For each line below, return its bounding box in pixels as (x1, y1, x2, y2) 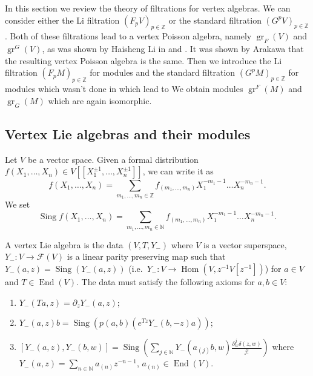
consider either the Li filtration (5, 13, 120, 26)
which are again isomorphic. (48, 94, 152, 107)
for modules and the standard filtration (90, 66, 236, 79)
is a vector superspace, (203, 238, 287, 251)
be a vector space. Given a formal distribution (27, 153, 199, 165)
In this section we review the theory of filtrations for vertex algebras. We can (5, 2, 291, 14)
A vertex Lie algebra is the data (5, 238, 124, 251)
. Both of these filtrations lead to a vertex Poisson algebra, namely (5, 30, 252, 42)
